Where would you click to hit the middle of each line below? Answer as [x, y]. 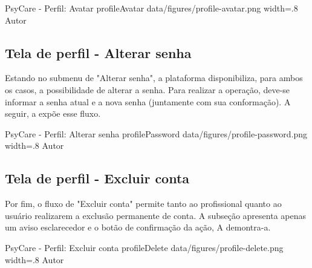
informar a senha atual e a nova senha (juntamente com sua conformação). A [148, 101]
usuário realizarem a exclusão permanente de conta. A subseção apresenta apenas [155, 215]
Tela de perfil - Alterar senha [98, 52]
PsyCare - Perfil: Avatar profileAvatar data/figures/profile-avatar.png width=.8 [151, 8]
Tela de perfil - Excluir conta [97, 178]
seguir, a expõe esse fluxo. [53, 113]
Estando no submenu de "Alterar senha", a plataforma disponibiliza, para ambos [154, 78]
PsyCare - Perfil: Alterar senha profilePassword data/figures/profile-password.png [156, 133]
